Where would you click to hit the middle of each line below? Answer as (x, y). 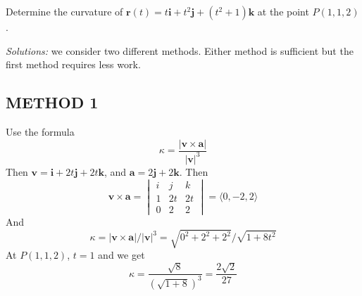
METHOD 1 (52, 102)
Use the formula (40, 131)
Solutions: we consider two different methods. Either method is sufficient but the (180, 50)
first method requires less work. (73, 64)
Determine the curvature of (64, 11)
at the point (283, 11)
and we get (121, 254)
